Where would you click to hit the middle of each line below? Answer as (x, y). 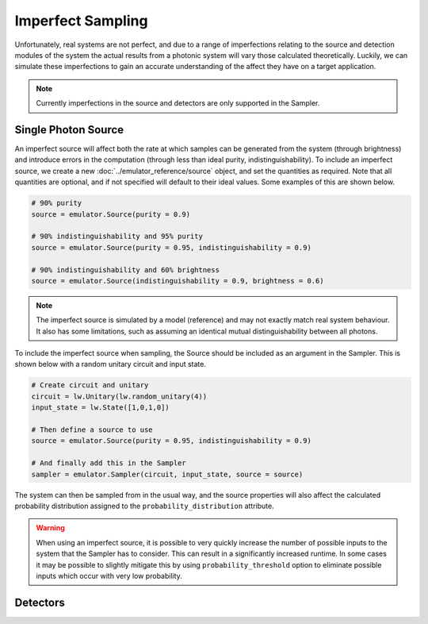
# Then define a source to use (92, 430)
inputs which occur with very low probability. (109, 576)
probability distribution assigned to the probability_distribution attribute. (144, 506)
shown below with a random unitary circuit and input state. (110, 364)
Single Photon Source (69, 130)
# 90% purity (57, 203)
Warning (50, 528)
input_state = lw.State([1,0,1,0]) (100, 408)
